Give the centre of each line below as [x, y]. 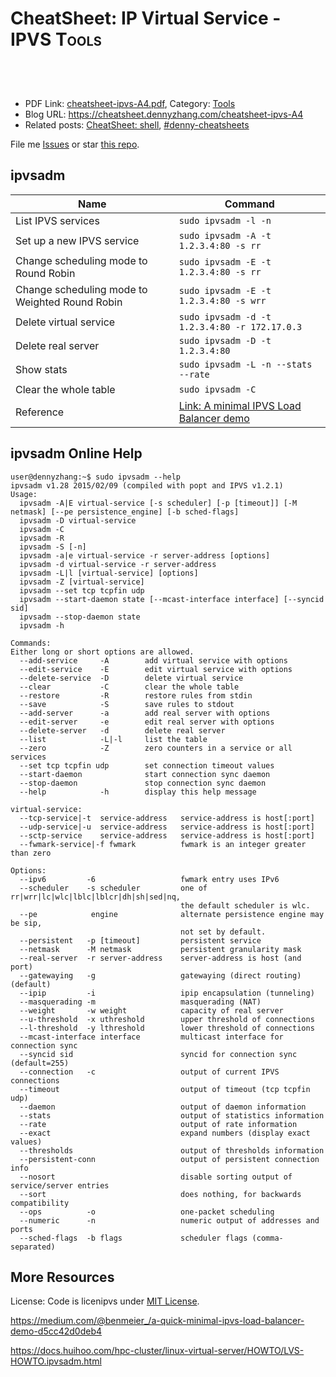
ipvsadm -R [42, 538]
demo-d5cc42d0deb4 [56, 1331]
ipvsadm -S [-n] [53, 547]
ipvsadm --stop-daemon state [80, 617]
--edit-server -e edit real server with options [147, 722]
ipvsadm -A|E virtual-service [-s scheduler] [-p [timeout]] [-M [158, 503]
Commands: [31, 643]
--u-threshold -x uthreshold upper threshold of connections [167, 1019]
